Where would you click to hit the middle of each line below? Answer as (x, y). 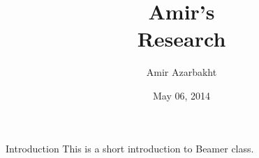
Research (182, 39)
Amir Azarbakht (182, 72)
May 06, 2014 (182, 95)
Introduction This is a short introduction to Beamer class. (130, 148)
